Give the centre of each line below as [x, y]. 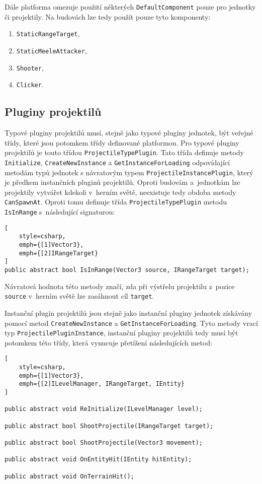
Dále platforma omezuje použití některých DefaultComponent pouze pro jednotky [130, 7]
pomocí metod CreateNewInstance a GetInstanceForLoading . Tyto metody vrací [131, 323]
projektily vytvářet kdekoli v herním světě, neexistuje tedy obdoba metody [120, 192]
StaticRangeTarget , [48, 33]
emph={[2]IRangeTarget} [59, 253]
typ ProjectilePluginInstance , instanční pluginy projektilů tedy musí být [121, 333]
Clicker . [30, 84]
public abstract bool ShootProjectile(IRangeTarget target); [109, 426]
